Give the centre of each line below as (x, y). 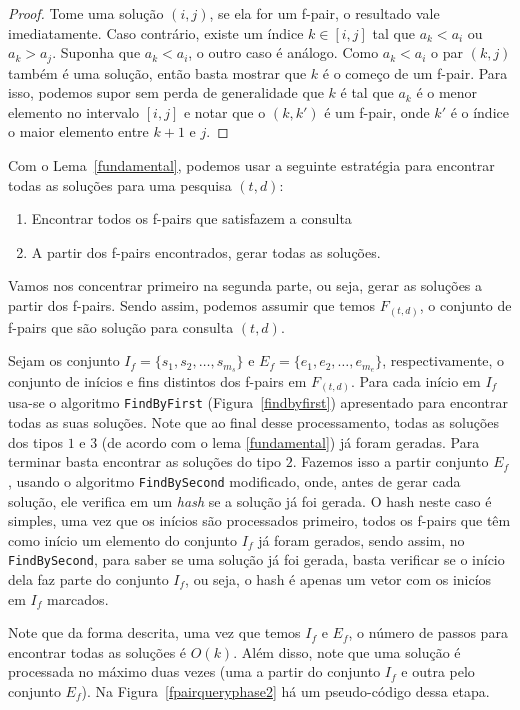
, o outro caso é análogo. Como (283, 52)
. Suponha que (96, 52)
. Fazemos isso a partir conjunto (390, 461)
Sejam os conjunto (64, 360)
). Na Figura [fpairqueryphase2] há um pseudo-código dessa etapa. (285, 690)
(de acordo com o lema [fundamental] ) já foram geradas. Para (290, 441)
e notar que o (224, 111)
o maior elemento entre (78, 131)
